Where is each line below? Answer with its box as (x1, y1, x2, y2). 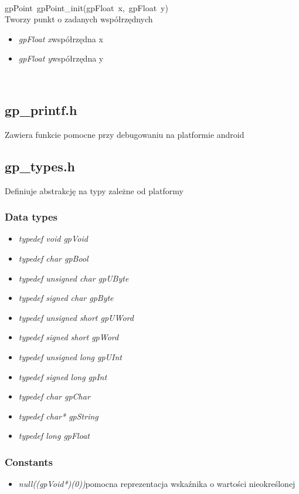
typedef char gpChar (18, 390, 90, 402)
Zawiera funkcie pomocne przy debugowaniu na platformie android (5, 128, 244, 140)
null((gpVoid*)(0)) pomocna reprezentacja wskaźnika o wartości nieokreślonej (18, 478, 295, 490)
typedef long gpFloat (18, 429, 90, 442)
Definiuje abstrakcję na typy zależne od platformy (5, 184, 184, 197)
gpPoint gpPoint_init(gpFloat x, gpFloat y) (5, 1, 168, 13)
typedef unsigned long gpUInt (18, 350, 122, 363)
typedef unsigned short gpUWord (18, 311, 134, 323)
